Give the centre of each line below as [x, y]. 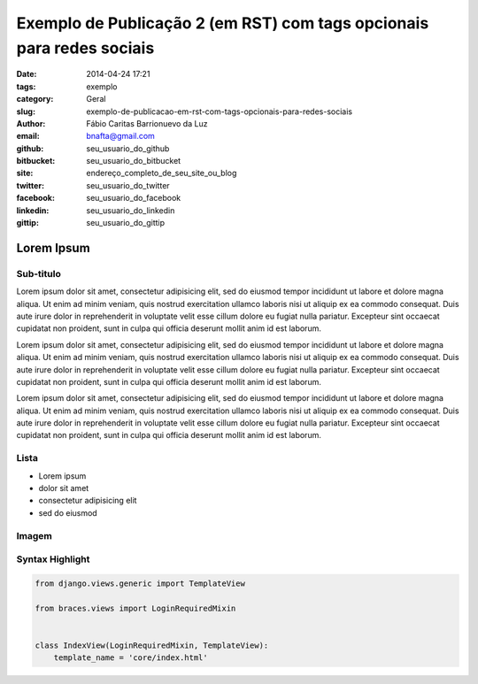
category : [35, 99]
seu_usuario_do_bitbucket [134, 161]
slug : [26, 111]
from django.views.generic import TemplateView [140, 583]
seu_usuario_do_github [128, 148]
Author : [31, 123]
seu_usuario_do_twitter [128, 185]
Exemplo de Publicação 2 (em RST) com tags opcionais [223, 23]
